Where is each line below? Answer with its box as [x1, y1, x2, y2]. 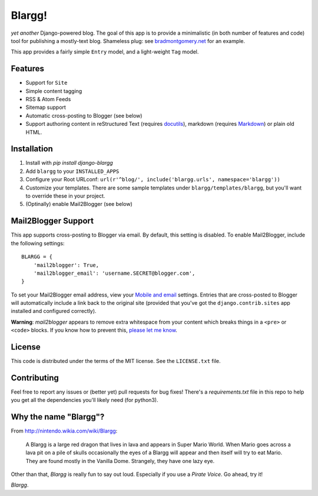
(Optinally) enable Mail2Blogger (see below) [25, 201, 132, 208]
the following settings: [11, 239, 65, 247]
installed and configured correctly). [11, 308, 97, 315]
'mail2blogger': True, [33, 262, 100, 268]
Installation [11, 144, 53, 154]
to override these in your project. [25, 192, 105, 199]
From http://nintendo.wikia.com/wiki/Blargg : [11, 427, 118, 435]
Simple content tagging [25, 87, 82, 94]
